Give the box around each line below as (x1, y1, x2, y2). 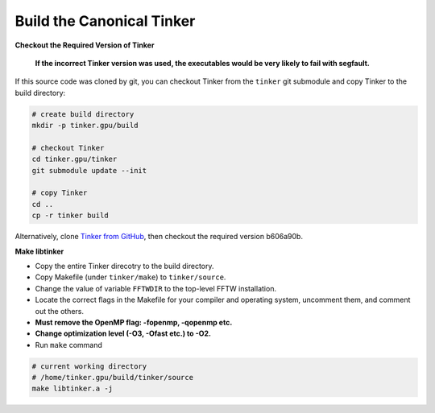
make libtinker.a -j (31, 384, 113, 394)
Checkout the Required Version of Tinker (14, 40, 155, 50)
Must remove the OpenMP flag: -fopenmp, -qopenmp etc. (35, 317, 233, 327)
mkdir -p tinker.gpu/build (31, 121, 139, 130)
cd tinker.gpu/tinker (31, 155, 118, 164)
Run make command (35, 340, 102, 349)
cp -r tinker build (31, 211, 109, 221)
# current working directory (31, 361, 147, 370)
